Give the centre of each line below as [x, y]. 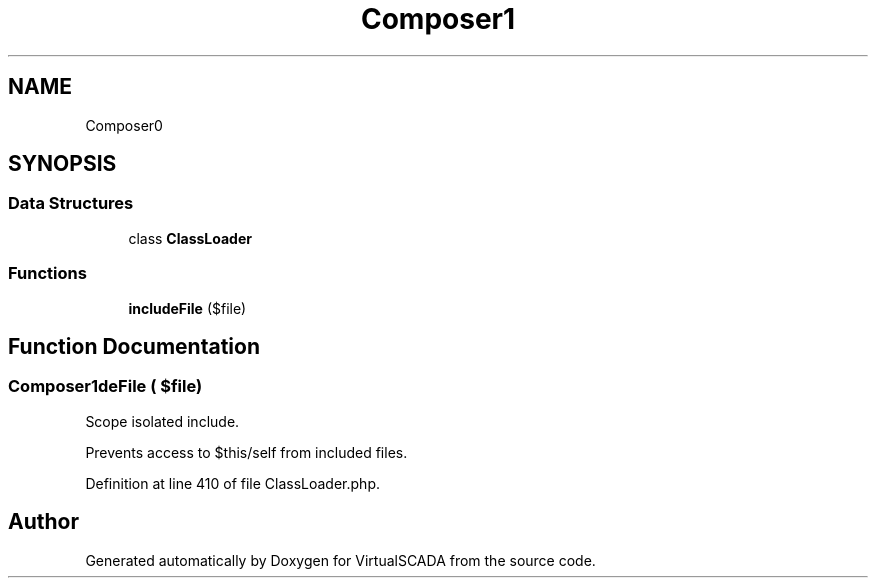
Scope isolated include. [162, 421]
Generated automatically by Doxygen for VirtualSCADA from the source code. [340, 560]
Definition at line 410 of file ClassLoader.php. [232, 483]
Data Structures [71, 203]
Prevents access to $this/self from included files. [246, 452]
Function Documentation [134, 346]
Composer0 [124, 125]
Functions [47, 273]
